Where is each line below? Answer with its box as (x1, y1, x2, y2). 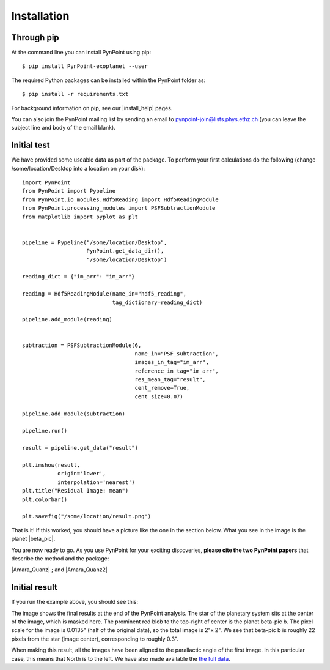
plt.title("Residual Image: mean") (22, 487, 129, 494)
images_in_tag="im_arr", (134, 359, 209, 366)
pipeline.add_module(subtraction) (22, 410, 125, 417)
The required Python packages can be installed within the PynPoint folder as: (11, 76, 206, 84)
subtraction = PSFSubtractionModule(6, (22, 341, 142, 349)
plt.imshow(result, (22, 461, 81, 468)
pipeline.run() (22, 427, 68, 434)
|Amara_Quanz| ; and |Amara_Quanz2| (11, 566, 108, 573)
